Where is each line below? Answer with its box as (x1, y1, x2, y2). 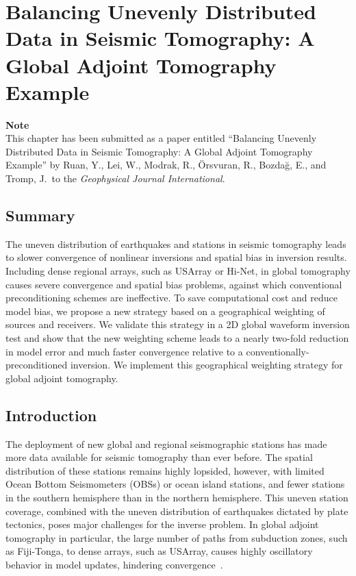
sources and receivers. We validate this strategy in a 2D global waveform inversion (5, 317, 350, 331)
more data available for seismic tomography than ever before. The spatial (5, 450, 313, 464)
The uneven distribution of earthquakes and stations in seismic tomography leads (5, 236, 346, 251)
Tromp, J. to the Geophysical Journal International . (5, 171, 225, 186)
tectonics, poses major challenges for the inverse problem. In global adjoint (5, 517, 319, 531)
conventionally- (246, 344, 309, 358)
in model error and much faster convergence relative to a (5, 344, 243, 358)
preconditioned (5, 358, 68, 372)
